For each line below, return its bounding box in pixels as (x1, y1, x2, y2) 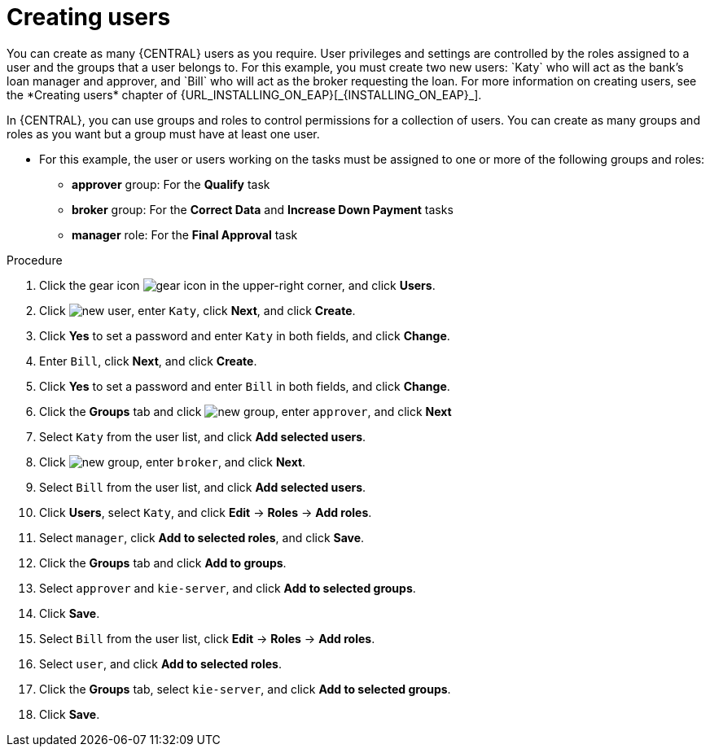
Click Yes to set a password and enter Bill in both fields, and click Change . (39, 379, 450, 393)
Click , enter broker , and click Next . (39, 454, 306, 469)
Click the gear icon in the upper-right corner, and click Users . (39, 278, 436, 292)
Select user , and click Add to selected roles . (39, 656, 282, 671)
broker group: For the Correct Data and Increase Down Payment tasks (72, 202, 454, 217)
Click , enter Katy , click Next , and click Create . (39, 303, 356, 317)
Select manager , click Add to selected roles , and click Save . (39, 530, 365, 545)
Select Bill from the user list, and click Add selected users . (39, 479, 366, 494)
